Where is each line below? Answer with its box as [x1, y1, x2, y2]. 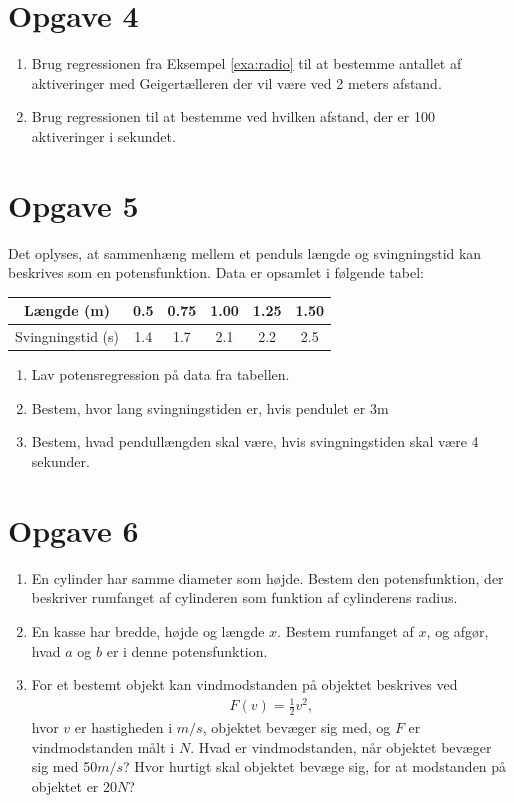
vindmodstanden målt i [31, 736, 175, 757]
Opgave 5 [8, 184, 139, 225]
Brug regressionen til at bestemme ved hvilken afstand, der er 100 [31, 106, 435, 127]
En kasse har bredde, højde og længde [31, 620, 265, 641]
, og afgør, [426, 620, 489, 641]
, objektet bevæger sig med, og [202, 717, 391, 738]
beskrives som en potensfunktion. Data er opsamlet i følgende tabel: [8, 262, 424, 283]
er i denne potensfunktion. [106, 640, 268, 661]
